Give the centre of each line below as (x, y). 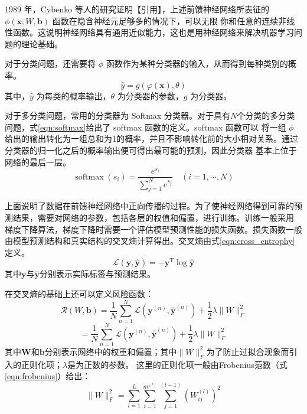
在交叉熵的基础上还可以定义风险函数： (79, 294)
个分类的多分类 (266, 115)
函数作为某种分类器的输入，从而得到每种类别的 (197, 63)
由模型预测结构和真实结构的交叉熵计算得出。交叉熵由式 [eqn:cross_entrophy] (150, 241)
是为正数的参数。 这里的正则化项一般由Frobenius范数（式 (177, 364)
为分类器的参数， (150, 95)
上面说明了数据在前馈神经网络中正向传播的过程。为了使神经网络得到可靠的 (149, 206)
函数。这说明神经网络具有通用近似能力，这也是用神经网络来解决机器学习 (153, 32)
